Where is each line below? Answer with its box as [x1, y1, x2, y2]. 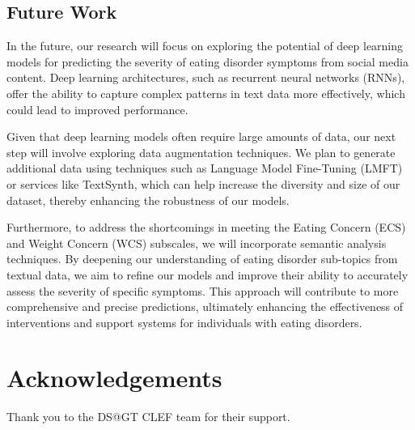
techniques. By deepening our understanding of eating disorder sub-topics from [6, 250, 398, 267]
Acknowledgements [6, 361, 222, 394]
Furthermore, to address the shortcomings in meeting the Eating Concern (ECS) [6, 219, 406, 236]
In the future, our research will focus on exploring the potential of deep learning [6, 37, 404, 54]
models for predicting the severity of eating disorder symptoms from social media [6, 53, 409, 70]
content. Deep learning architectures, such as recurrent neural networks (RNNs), [6, 69, 405, 86]
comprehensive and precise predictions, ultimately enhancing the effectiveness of [6, 298, 404, 315]
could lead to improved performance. [6, 100, 188, 117]
